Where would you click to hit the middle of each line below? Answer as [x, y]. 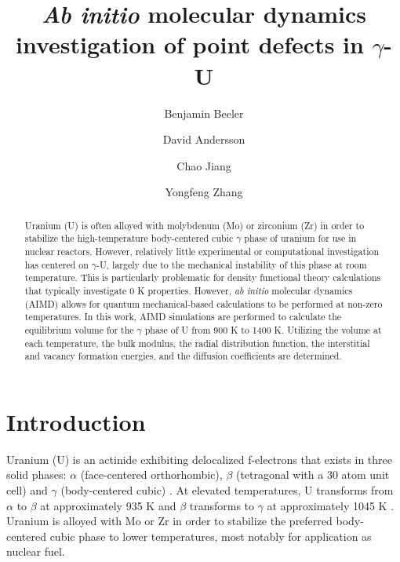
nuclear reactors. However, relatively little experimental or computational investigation [202, 251]
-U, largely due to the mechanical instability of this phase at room [231, 264]
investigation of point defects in [190, 44]
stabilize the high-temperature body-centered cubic [129, 238]
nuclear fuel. [36, 551]
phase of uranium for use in [300, 238]
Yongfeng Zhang [204, 192]
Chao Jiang [204, 165]
